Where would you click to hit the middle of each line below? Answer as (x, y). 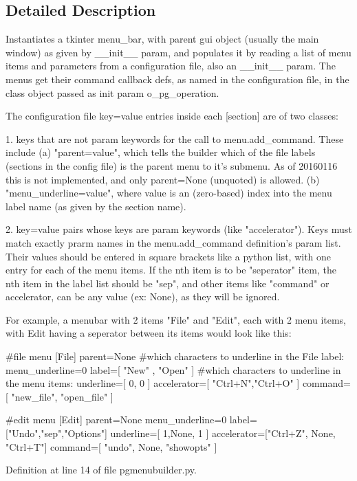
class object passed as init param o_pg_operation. (112, 92)
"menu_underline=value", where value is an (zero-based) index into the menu (169, 193)
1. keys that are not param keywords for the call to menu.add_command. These (175, 138)
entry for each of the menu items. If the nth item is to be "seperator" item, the (171, 270)
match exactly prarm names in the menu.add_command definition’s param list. (173, 242)
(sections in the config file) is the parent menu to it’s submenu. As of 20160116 (172, 165)
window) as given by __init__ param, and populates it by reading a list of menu (178, 52)
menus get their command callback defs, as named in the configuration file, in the (177, 79)
